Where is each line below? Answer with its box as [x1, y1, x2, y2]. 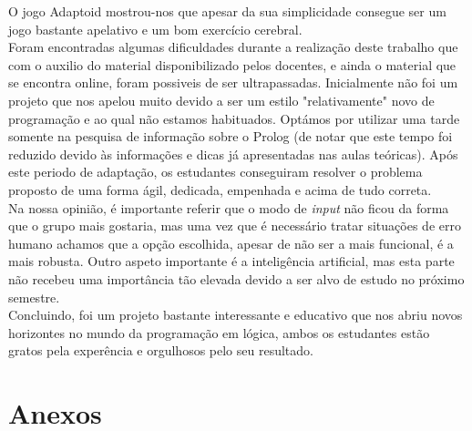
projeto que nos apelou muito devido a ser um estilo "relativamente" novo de [8, 90, 435, 109]
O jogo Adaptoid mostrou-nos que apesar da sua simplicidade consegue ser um [8, 2, 446, 20]
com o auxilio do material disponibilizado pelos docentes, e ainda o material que [8, 55, 457, 74]
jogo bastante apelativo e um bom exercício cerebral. [8, 19, 303, 38]
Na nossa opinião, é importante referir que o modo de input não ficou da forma [8, 198, 449, 217]
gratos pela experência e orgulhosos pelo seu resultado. [8, 341, 313, 360]
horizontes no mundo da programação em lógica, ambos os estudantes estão [8, 323, 430, 342]
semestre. [8, 287, 60, 306]
